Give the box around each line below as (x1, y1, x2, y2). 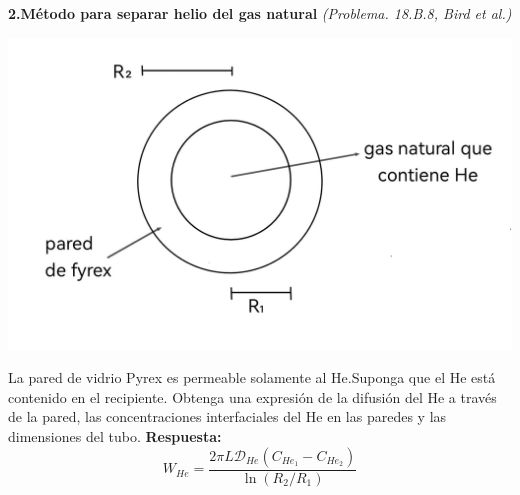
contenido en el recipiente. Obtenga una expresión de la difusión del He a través (8, 386, 497, 407)
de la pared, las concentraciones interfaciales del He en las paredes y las (8, 406, 447, 427)
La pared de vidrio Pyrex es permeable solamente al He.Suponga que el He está (8, 367, 496, 388)
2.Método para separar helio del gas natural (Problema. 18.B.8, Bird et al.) (8, 3, 512, 23)
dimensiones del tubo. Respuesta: (8, 426, 222, 447)
